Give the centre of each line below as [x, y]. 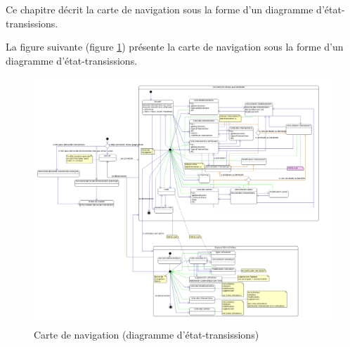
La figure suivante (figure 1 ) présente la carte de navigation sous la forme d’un [175, 47]
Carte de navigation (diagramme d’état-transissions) [147, 334]
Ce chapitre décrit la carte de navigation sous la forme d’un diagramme [160, 9]
